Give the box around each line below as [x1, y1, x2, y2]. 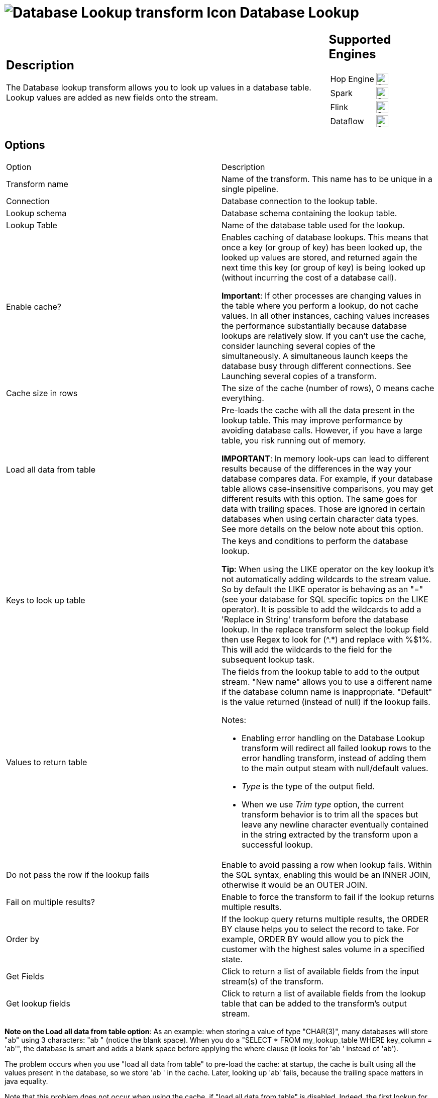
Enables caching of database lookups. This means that [222, 232, 428, 242]
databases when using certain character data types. [222, 513, 418, 524]
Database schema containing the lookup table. [222, 208, 397, 218]
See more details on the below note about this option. [222, 523, 423, 534]
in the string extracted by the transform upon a [242, 829, 418, 840]
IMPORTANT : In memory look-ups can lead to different [222, 453, 429, 464]
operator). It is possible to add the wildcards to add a [222, 604, 421, 614]
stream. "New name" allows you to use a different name [222, 676, 432, 687]
